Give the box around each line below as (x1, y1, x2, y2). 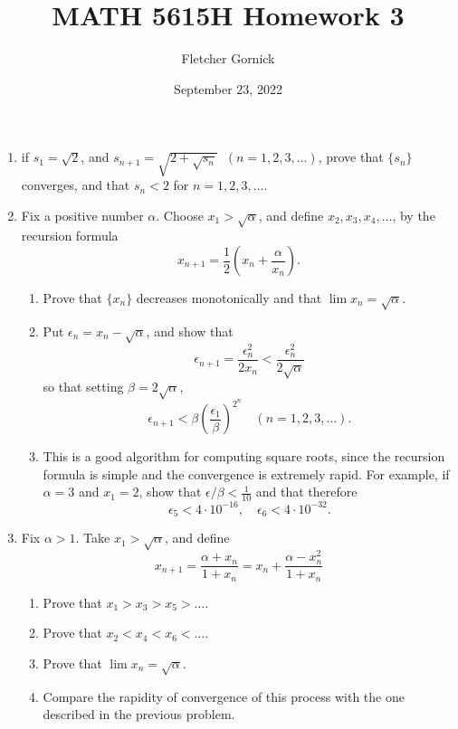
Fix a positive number (21, 205, 144, 224)
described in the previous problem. (43, 705, 235, 724)
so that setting (43, 377, 124, 396)
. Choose (156, 205, 204, 224)
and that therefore (255, 482, 358, 501)
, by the (392, 205, 435, 224)
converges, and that (21, 175, 130, 194)
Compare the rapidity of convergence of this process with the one (43, 686, 405, 705)
